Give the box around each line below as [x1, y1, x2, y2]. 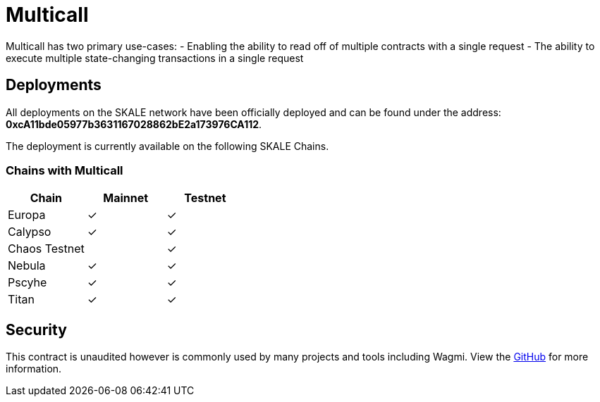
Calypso [8, 225, 51, 239]
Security [6, 320, 67, 339]
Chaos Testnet [8, 241, 85, 256]
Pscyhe [8, 275, 47, 290]
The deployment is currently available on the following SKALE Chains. [6, 139, 329, 152]
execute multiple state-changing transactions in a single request [6, 51, 304, 64]
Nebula [8, 258, 46, 273]
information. [6, 363, 62, 375]
